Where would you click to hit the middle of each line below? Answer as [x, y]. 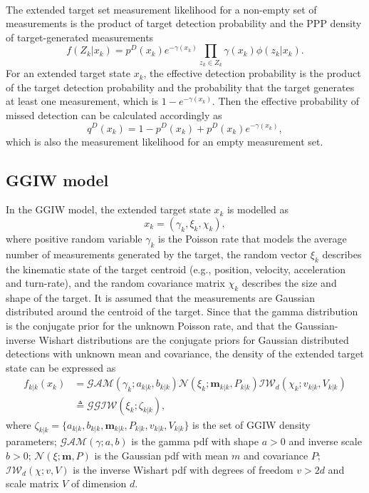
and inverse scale [325, 441]
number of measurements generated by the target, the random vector [157, 254]
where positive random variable [74, 238]
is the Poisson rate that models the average [253, 238]
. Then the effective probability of [286, 101]
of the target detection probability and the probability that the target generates [180, 87]
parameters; [31, 441]
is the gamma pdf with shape [195, 441]
